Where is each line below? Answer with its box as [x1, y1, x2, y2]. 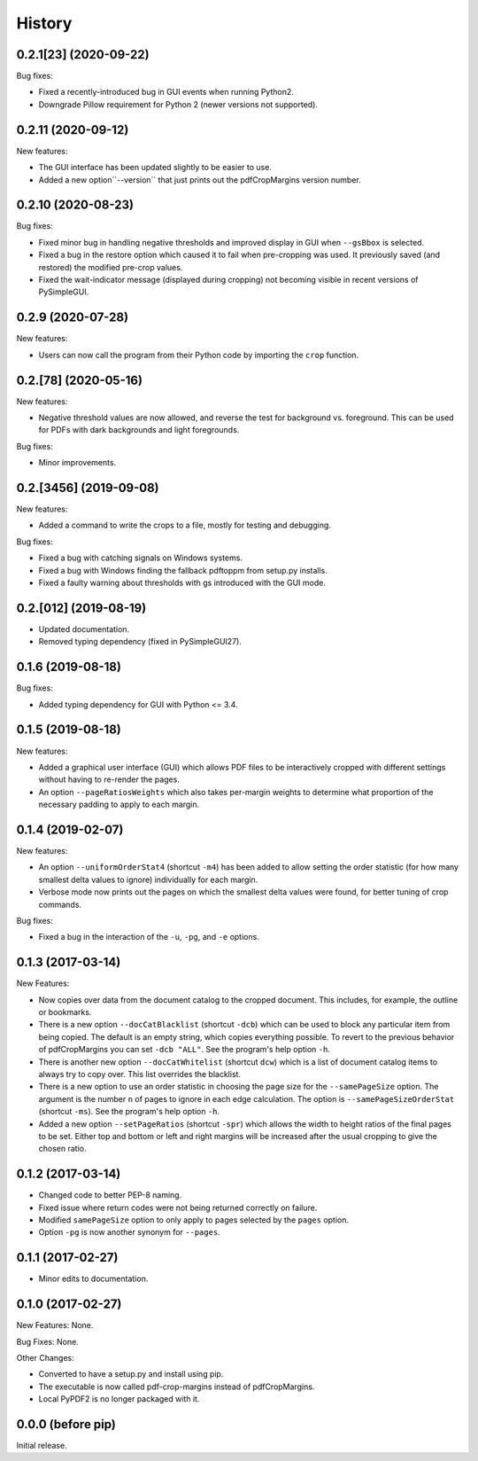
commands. [38, 899, 82, 910]
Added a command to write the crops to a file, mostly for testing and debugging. [38, 520, 332, 531]
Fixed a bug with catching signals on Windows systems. [38, 552, 243, 563]
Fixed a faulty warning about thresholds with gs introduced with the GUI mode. [38, 577, 327, 589]
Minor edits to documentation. [38, 1273, 149, 1285]
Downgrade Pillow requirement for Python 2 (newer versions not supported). [38, 98, 319, 110]
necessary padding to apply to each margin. [38, 799, 200, 810]
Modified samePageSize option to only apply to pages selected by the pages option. [38, 1215, 350, 1225]
